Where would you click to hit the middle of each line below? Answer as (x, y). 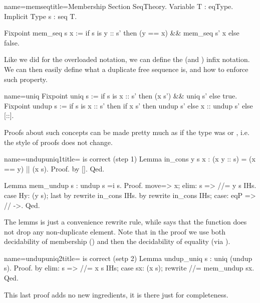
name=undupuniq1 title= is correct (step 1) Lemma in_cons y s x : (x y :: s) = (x (130, 159)
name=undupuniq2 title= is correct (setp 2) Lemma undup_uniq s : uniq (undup (128, 258)
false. (12, 42)
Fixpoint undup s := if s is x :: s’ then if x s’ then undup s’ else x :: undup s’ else (128, 105)
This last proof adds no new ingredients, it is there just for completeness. (116, 294)
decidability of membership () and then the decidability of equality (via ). (117, 241)
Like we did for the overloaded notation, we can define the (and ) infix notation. (127, 59)
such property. (26, 79)
